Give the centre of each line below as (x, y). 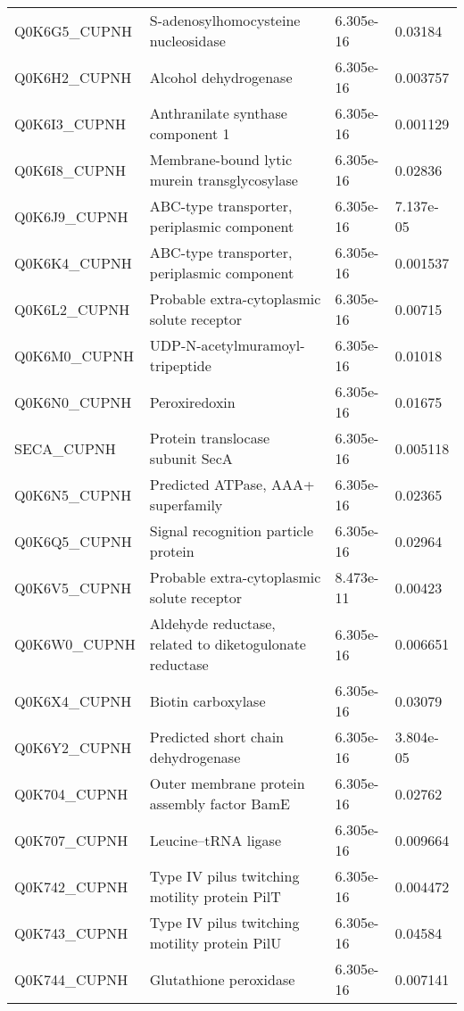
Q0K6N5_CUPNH (73, 494)
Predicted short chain (216, 737)
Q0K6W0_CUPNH (75, 644)
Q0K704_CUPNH (71, 793)
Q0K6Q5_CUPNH (73, 541)
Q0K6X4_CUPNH (73, 700)
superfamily (186, 505)
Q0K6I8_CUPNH (70, 170)
